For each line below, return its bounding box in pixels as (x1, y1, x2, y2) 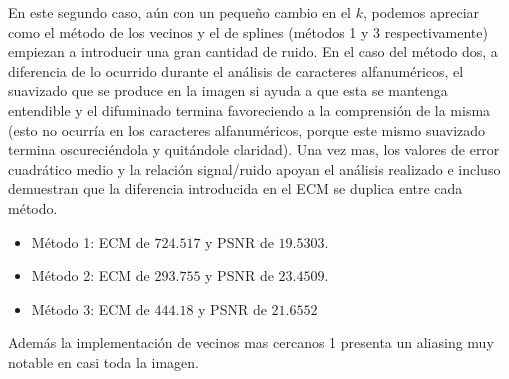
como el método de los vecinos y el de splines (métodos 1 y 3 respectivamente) (8, 21, 488, 42)
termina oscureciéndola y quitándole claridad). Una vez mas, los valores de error (8, 139, 500, 160)
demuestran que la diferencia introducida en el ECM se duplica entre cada (8, 178, 463, 199)
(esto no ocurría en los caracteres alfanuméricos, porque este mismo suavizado (8, 119, 486, 140)
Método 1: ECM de (31, 231, 150, 252)
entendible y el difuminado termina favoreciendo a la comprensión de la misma (8, 99, 491, 120)
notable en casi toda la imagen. (8, 351, 200, 372)
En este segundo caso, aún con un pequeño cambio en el (8, 2, 352, 22)
